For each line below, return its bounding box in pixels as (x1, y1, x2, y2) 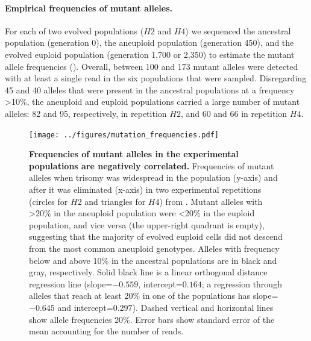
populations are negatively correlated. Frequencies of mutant (29, 159, 274, 172)
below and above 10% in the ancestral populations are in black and (29, 254, 277, 266)
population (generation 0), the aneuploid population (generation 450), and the (5, 36, 294, 49)
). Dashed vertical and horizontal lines (132, 301, 274, 313)
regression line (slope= (29, 277, 113, 290)
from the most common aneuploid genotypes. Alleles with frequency (29, 242, 280, 254)
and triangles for (84, 195, 146, 207)
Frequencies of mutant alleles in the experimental (29, 148, 239, 160)
